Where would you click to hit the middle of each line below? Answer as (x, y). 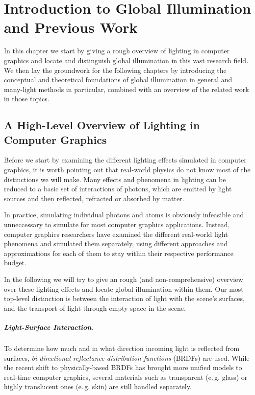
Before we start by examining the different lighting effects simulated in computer (125, 160)
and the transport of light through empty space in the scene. (95, 308)
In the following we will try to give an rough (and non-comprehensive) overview (124, 279)
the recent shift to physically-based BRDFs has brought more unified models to (123, 367)
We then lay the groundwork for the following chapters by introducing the (115, 70)
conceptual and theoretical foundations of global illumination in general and (118, 80)
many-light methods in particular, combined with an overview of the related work (127, 89)
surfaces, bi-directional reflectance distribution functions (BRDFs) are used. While (127, 358)
